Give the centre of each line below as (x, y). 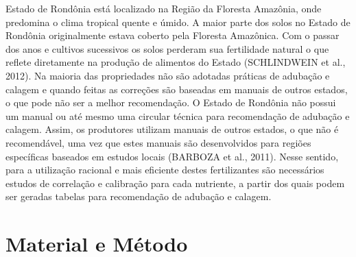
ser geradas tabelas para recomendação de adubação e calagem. (139, 196)
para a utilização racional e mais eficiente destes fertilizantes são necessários (165, 170)
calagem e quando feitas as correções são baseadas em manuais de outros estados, (177, 89)
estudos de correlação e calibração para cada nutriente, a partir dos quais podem (175, 183)
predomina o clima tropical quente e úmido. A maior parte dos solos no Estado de (178, 22)
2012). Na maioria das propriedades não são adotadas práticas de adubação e (168, 75)
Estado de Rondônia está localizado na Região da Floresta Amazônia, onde (164, 8)
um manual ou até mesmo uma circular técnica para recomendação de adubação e (178, 115)
